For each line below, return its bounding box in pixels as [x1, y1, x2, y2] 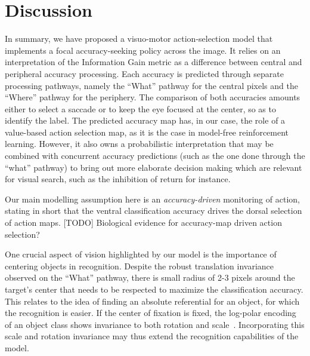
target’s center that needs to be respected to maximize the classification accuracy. [5, 283, 303, 295]
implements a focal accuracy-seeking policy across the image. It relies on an [5, 44, 281, 56]
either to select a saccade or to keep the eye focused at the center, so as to [5, 102, 276, 115]
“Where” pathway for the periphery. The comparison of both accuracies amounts [5, 91, 300, 103]
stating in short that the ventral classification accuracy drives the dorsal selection [5, 204, 302, 217]
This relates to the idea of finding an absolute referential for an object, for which [5, 294, 300, 307]
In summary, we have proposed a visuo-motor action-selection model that [5, 32, 273, 45]
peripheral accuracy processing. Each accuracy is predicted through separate [5, 67, 284, 79]
